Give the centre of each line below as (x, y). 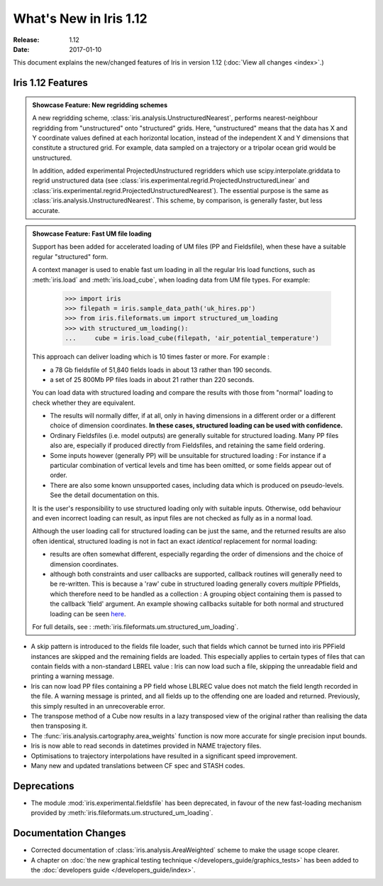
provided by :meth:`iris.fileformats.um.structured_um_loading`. (122, 813)
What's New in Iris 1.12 (81, 18)
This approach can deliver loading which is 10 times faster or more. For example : (151, 357)
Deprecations (44, 786)
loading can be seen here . (88, 613)
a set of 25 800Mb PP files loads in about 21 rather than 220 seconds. (152, 379)
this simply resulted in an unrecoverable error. (98, 706)
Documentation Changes (70, 833)
